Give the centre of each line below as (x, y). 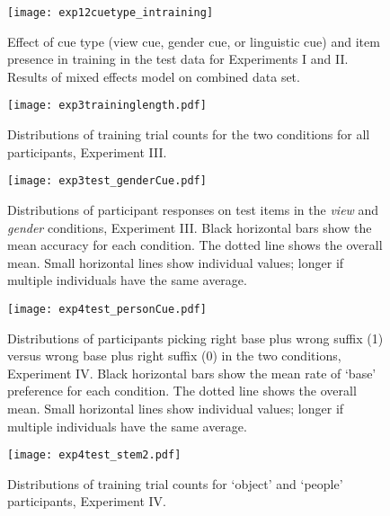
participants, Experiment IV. (87, 501)
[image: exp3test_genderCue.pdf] (107, 181)
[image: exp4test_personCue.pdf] (107, 309)
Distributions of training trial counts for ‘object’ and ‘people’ (175, 483)
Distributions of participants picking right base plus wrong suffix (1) (195, 338)
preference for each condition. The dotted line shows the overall (182, 391)
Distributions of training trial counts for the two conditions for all (189, 134)
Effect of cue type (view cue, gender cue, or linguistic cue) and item (194, 41)
